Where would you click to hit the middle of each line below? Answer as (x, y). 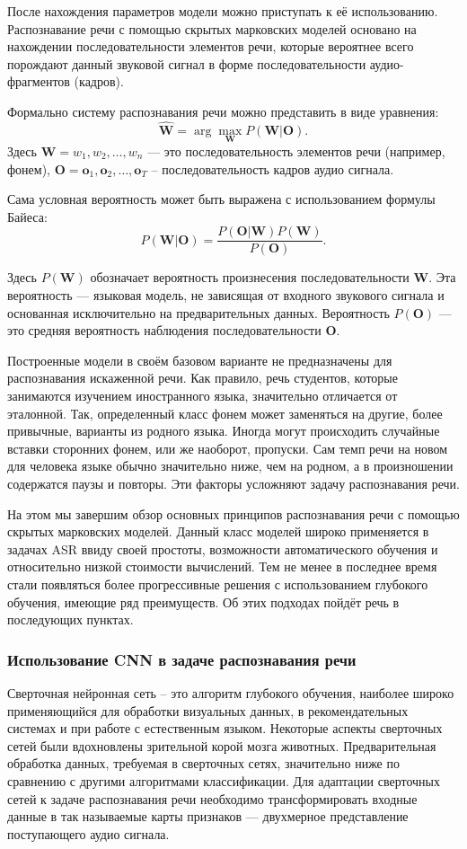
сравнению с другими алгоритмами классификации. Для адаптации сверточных (224, 780)
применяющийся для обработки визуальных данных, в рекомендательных (208, 710)
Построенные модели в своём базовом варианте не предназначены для (200, 360)
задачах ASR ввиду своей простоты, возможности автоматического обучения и (223, 548)
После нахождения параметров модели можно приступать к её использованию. (223, 11)
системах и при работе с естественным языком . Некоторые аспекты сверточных (225, 728)
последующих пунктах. (70, 619)
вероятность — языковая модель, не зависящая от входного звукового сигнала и (226, 295)
